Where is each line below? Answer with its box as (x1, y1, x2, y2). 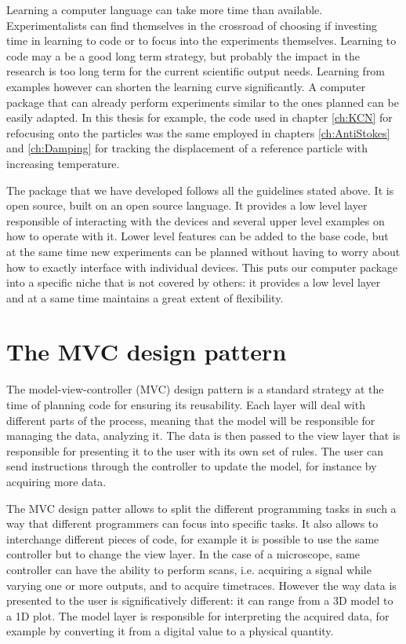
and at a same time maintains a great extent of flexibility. (6, 289, 284, 306)
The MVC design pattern (6, 335, 287, 368)
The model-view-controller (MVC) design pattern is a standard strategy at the (6, 381, 384, 397)
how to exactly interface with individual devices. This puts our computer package (6, 258, 398, 275)
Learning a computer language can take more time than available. (6, 2, 323, 17)
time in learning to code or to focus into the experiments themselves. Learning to (6, 32, 397, 49)
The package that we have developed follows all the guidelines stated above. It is (6, 181, 394, 198)
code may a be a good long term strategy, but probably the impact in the (6, 47, 360, 64)
